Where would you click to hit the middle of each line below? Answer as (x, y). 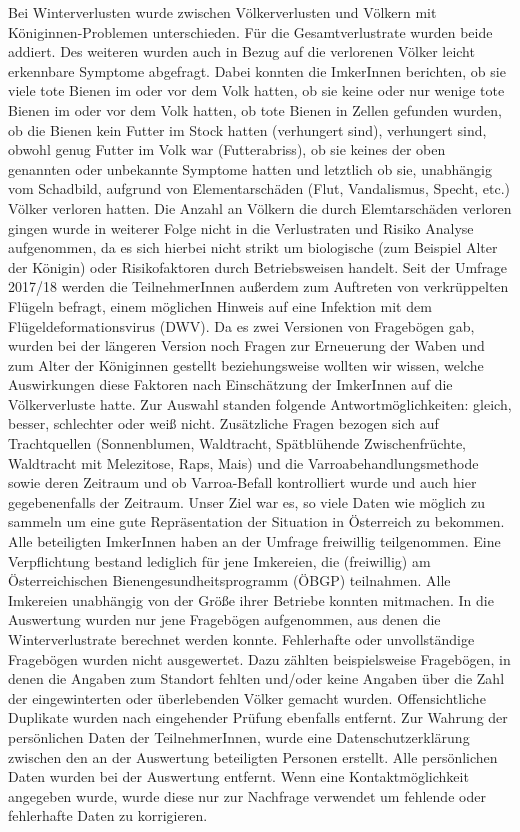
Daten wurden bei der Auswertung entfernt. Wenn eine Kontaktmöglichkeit (238, 776)
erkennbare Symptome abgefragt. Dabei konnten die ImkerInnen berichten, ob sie (257, 70)
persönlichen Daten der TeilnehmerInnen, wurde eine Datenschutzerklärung (239, 736)
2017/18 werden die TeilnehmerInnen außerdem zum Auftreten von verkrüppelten (258, 286)
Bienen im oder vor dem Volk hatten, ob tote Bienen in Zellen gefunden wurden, (255, 109)
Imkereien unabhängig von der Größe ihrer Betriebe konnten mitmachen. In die (251, 599)
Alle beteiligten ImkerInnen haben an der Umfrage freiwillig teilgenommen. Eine (254, 541)
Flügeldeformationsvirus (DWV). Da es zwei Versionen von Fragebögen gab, (241, 325)
